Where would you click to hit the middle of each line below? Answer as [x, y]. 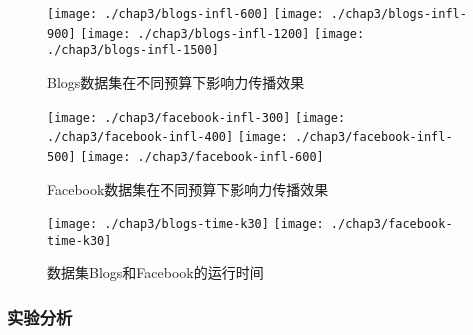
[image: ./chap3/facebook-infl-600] [202, 156]
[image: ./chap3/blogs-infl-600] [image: [185, 14]
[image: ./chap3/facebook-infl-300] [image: [196, 117]
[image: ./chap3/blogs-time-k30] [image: [185, 224]
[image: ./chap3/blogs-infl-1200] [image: [222, 33]
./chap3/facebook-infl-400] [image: [167, 137]
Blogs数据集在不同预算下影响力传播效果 [176, 81]
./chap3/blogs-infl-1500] [133, 50]
